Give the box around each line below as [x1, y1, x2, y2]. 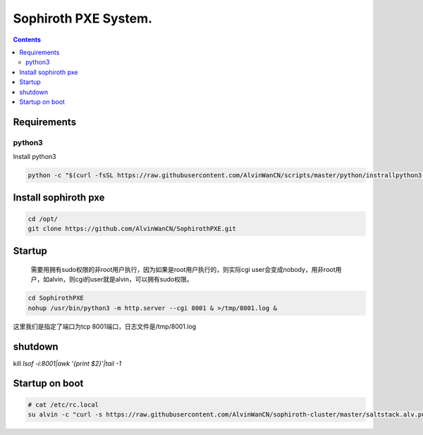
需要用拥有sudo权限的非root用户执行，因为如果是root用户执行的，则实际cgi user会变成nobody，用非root [30, 266, 336, 274]
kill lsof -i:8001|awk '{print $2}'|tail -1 [13, 359, 122, 367]
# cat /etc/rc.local [27, 400, 99, 409]
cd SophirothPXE [27, 294, 85, 302]
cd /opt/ [27, 215, 59, 222]
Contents [13, 35, 42, 44]
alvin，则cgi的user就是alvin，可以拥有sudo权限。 [49, 275, 193, 284]
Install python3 [13, 153, 56, 161]
